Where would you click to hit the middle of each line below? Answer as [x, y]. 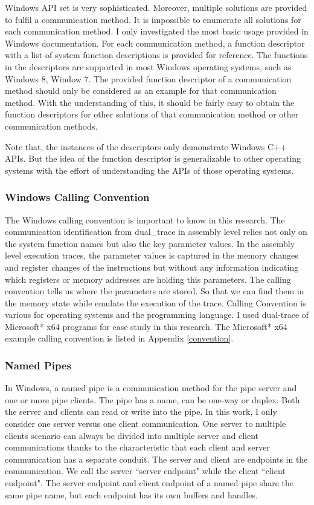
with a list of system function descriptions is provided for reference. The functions [156, 55]
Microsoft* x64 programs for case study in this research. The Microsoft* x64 [146, 326]
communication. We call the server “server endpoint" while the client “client [145, 471]
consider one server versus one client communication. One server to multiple [146, 424]
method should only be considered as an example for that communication [141, 91]
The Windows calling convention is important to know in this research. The [145, 219]
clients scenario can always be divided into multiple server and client [132, 435]
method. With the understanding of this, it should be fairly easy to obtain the [150, 102]
